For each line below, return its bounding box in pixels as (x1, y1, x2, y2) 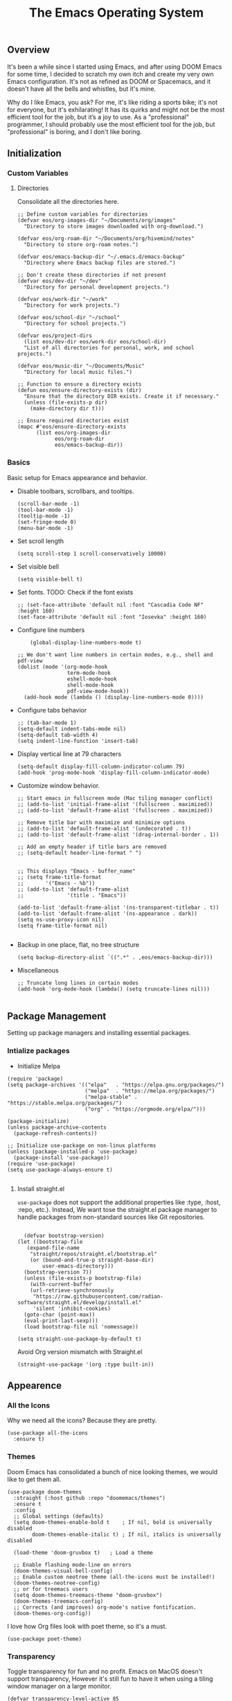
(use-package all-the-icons (7, 1430, 89, 1437)
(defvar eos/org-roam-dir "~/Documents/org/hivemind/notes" (17, 235, 195, 242)
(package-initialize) (7, 1118, 70, 1125)
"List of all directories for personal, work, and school (24, 345, 195, 352)
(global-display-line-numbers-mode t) (30, 639, 142, 646)
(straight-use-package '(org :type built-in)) (17, 1361, 154, 1368)
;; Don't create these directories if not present (17, 272, 167, 279)
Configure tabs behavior (17, 706, 87, 714)
